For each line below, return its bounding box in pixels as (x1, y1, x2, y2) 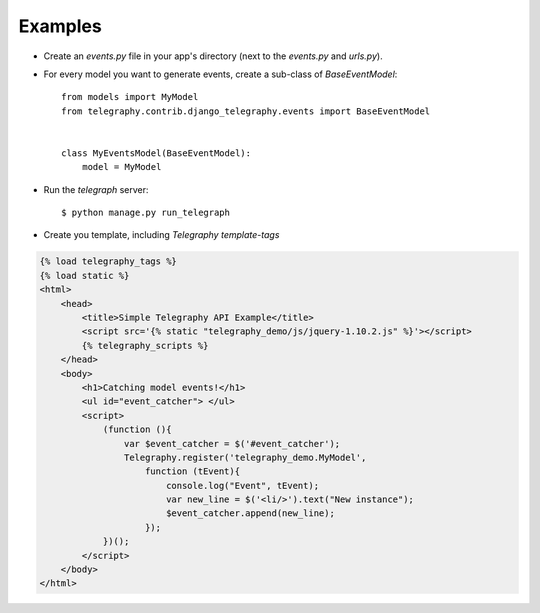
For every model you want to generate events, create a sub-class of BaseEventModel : (43, 68, 398, 80)
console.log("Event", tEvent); (165, 480, 320, 491)
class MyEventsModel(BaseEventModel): (61, 147, 252, 159)
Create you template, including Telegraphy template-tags (43, 229, 280, 241)
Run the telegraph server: (43, 183, 149, 195)
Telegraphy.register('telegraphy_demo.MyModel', (123, 451, 367, 463)
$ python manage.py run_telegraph (61, 207, 230, 219)
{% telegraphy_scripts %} (81, 340, 209, 351)
